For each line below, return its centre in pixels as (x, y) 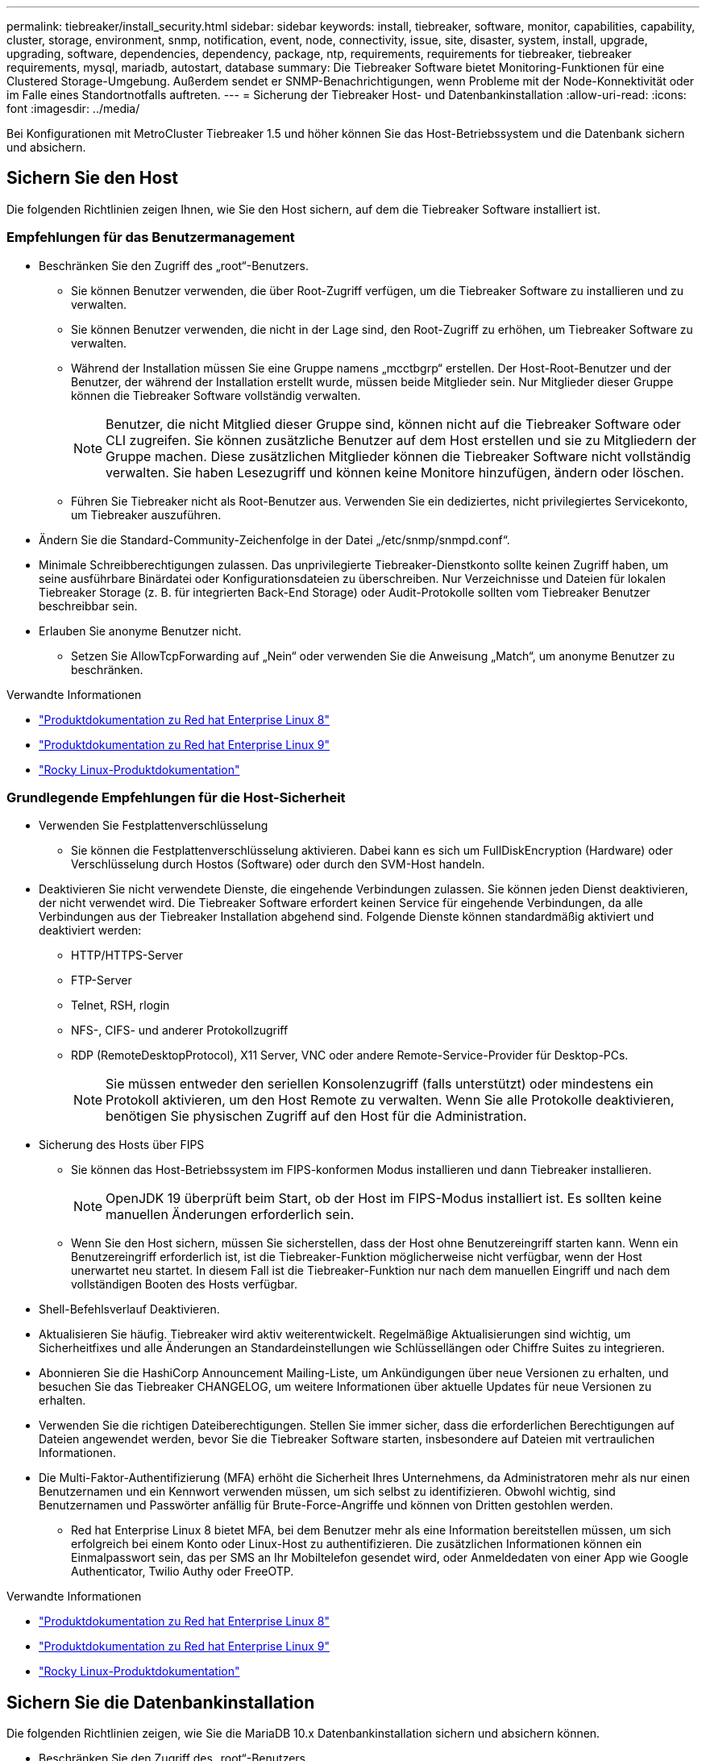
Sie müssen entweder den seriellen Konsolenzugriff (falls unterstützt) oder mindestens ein (380, 1084)
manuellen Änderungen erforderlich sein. (230, 1215)
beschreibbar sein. (88, 606)
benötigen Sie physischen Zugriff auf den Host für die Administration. (316, 1116)
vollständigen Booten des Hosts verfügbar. (184, 1284)
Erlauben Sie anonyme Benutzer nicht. (140, 631)
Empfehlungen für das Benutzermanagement (151, 237)
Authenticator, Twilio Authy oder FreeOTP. (183, 1572)
